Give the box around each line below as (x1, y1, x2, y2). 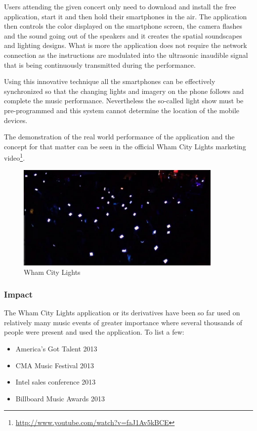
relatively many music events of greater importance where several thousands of (4, 317, 243, 327)
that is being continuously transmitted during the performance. (4, 59, 196, 70)
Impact (4, 288, 33, 300)
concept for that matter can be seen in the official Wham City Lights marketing (4, 141, 246, 151)
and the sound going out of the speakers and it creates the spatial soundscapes (4, 30, 242, 41)
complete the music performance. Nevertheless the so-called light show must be (4, 95, 244, 106)
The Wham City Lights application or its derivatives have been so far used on (4, 307, 240, 318)
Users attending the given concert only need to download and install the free (4, 1, 236, 11)
